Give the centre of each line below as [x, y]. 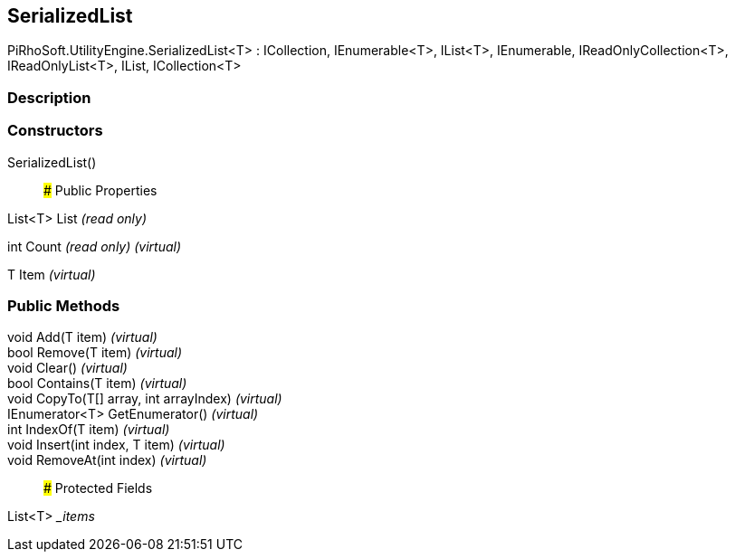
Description [49, 97]
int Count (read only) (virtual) [95, 246]
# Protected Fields [98, 488]
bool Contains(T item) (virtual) [97, 384]
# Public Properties [100, 190]
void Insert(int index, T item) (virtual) [116, 445]
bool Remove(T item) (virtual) [95, 353]
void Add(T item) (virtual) [82, 337]
